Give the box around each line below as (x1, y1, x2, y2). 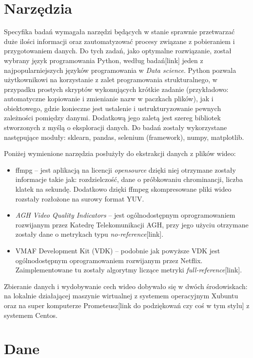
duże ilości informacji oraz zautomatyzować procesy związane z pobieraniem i (4, 36, 235, 46)
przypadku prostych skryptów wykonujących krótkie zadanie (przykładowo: (4, 84, 229, 94)
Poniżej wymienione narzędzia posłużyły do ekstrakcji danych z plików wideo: (4, 148, 236, 158)
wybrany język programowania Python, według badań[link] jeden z (4, 55, 203, 65)
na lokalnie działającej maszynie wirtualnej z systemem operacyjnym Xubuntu (4, 291, 238, 301)
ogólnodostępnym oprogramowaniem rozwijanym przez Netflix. (15, 255, 203, 265)
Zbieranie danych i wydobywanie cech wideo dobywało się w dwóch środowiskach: (4, 281, 248, 291)
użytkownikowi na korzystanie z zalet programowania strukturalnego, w (4, 74, 217, 85)
